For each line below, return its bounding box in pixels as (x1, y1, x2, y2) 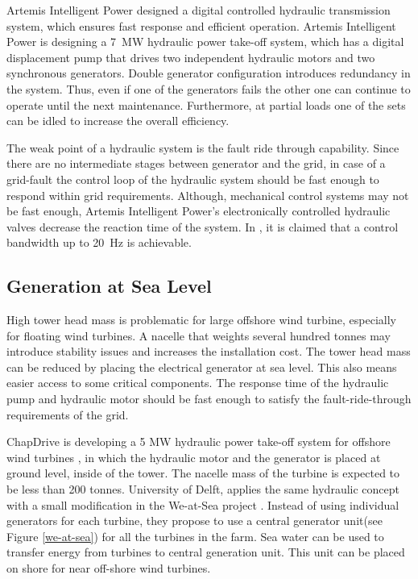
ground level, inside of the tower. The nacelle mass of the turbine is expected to (6, 464, 400, 481)
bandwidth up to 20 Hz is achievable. (6, 234, 192, 251)
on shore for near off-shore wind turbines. (6, 560, 211, 577)
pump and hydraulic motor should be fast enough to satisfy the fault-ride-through (6, 390, 412, 407)
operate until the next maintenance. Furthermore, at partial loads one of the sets (6, 96, 406, 113)
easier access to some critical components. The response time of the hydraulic (6, 374, 389, 391)
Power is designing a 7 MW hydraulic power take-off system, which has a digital (6, 33, 404, 50)
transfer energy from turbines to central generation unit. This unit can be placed (6, 544, 405, 560)
